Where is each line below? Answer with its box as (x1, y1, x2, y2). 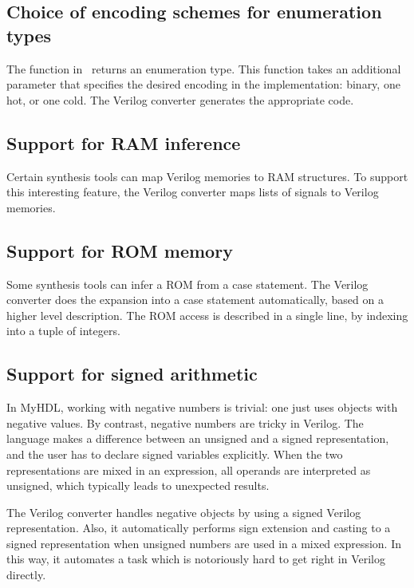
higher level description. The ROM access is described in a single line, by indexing (6, 306, 408, 323)
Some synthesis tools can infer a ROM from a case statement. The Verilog (6, 275, 369, 292)
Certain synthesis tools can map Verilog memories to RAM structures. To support (6, 168, 408, 184)
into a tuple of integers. (6, 322, 120, 339)
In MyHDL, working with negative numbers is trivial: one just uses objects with (6, 399, 398, 416)
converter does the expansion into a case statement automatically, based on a (6, 291, 384, 308)
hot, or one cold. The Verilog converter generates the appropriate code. (6, 91, 354, 108)
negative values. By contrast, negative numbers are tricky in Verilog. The (6, 414, 364, 431)
